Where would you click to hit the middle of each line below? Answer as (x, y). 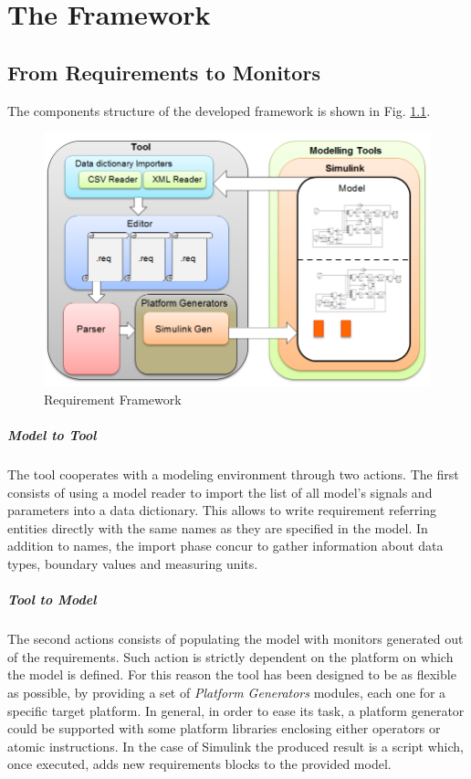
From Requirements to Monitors (164, 72)
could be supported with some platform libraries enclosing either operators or (224, 728)
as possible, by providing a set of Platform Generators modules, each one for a (227, 693)
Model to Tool (52, 435)
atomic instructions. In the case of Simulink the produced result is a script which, (235, 746)
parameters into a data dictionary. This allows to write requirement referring (222, 510)
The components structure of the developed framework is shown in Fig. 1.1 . (219, 110)
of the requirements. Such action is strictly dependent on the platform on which (230, 656)
